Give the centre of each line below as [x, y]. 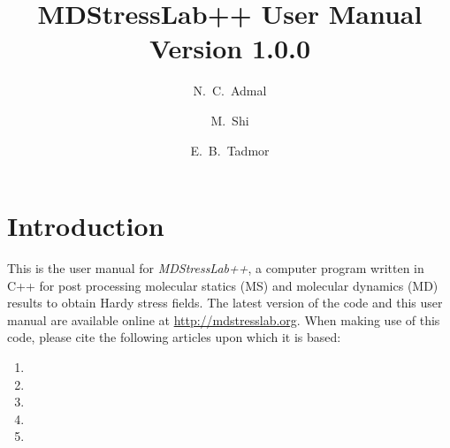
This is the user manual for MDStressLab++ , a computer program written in [216, 268]
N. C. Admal [230, 91]
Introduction [86, 226]
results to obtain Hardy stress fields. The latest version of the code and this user [225, 303]
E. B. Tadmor [230, 150]
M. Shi [230, 120]
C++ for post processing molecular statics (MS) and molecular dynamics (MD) [223, 285]
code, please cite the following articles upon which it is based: [174, 337]
